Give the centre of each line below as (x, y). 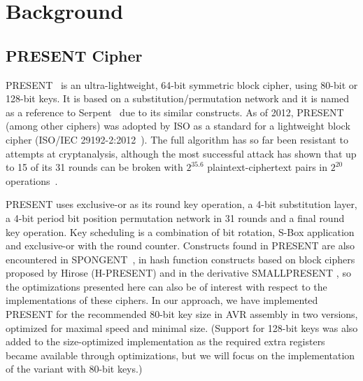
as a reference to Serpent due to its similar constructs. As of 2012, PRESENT (175, 112)
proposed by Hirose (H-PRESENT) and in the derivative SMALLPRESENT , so (178, 273)
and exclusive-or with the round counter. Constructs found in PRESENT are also (180, 245)
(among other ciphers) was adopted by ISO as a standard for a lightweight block (178, 126)
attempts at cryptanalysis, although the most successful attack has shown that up (181, 153)
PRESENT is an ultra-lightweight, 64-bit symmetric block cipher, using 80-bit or (182, 84)
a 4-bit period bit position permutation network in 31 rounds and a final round (175, 217)
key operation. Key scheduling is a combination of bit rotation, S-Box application (180, 231)
